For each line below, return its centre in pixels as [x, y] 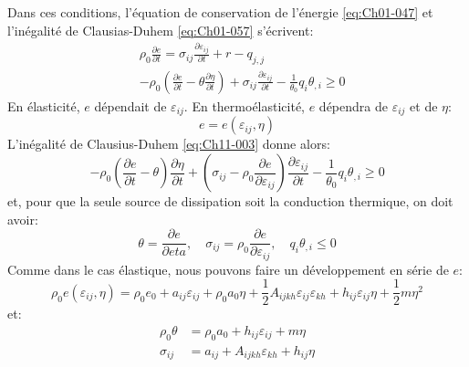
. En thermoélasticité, [245, 106]
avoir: [23, 219]
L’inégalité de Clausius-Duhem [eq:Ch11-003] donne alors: [169, 144]
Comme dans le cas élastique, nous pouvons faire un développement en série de [228, 269]
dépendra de [353, 106]
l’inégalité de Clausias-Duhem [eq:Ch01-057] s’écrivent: [161, 30]
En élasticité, [44, 106]
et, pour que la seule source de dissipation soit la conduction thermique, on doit [230, 201]
